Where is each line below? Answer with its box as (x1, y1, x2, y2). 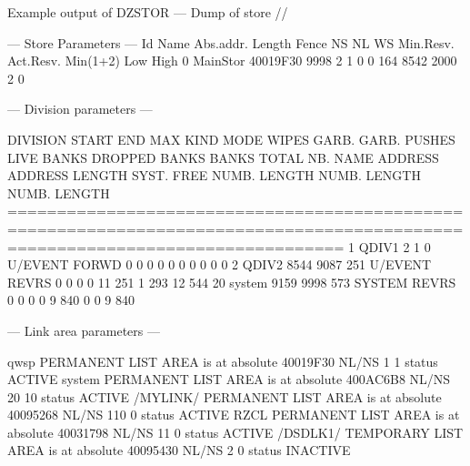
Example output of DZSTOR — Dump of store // (7, 3, 288, 21)
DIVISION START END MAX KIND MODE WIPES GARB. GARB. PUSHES (7, 129, 455, 148)
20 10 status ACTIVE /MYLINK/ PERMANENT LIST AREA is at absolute (7, 387, 442, 406)
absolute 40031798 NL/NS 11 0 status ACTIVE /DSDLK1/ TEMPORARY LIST (7, 422, 464, 441)
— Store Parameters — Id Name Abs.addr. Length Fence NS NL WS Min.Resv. (7, 33, 455, 52)
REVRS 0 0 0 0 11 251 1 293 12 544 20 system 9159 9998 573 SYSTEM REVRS (7, 272, 456, 291)
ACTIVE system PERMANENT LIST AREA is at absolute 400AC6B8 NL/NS (7, 370, 451, 389)
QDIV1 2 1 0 (358, 237, 431, 256)
